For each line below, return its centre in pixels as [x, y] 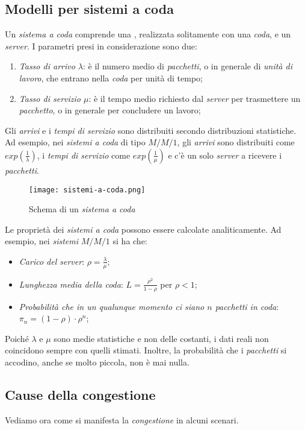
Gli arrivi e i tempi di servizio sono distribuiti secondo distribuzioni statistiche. [151, 130]
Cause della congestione [80, 394]
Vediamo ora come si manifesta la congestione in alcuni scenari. [122, 419]
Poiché [17, 338]
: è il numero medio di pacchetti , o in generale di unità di [188, 66]
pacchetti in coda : [247, 306]
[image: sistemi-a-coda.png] [87, 190]
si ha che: [130, 241]
